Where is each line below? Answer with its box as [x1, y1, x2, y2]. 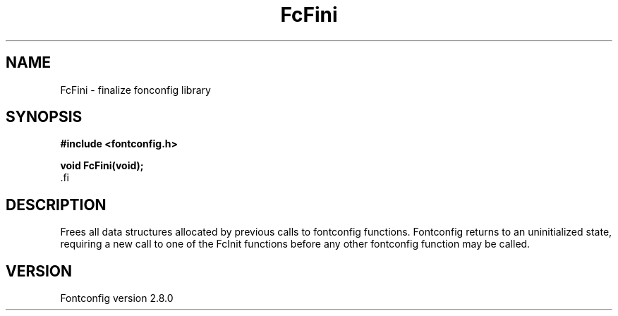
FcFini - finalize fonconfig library [60, 83, 211, 96]
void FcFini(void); [60, 159, 144, 172]
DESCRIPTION [6, 195, 107, 214]
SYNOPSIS [6, 108, 83, 126]
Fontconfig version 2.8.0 [60, 292, 174, 305]
